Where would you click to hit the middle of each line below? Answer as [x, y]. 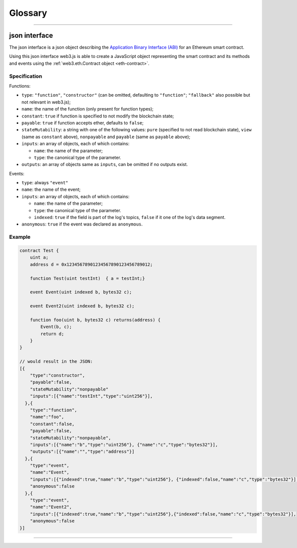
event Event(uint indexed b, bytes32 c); [81, 292]
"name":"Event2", [51, 507]
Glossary [28, 13]
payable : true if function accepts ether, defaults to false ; [82, 123]
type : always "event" [45, 183]
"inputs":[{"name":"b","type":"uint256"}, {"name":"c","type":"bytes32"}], [124, 444]
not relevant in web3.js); [46, 102]
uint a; [39, 257]
